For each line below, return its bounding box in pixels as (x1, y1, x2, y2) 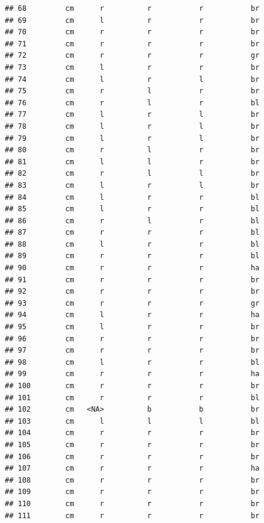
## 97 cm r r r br (5, 346, 260, 355)
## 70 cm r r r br (5, 28, 260, 37)
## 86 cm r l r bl (5, 216, 260, 225)
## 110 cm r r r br (5, 499, 260, 508)
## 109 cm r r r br (5, 487, 260, 497)
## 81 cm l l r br (5, 157, 260, 166)
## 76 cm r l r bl (5, 98, 260, 107)
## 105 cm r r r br (5, 440, 260, 449)
